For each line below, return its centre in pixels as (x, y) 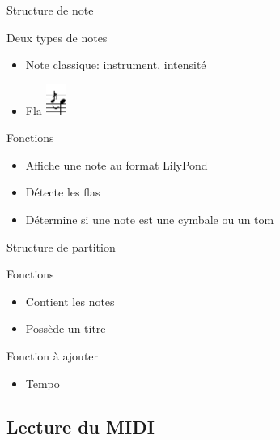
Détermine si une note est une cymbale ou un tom (150, 219)
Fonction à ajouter (53, 355)
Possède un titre (66, 328)
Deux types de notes (57, 37)
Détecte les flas (63, 192)
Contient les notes (70, 301)
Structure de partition (61, 246)
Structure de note (50, 10)
